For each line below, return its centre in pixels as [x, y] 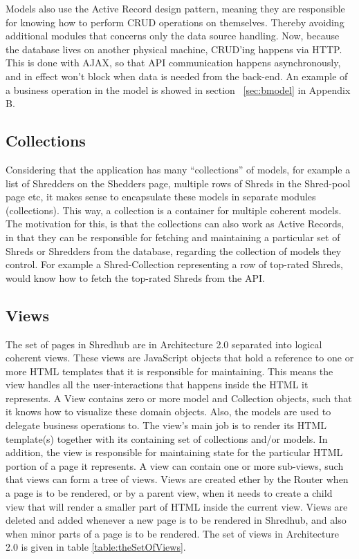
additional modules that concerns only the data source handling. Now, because [173, 36]
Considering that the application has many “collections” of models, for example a [178, 169]
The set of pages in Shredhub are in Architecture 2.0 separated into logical [164, 344]
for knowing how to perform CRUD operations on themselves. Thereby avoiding [175, 22]
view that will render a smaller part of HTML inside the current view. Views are [177, 506]
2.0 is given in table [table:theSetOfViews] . [96, 547]
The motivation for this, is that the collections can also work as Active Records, [175, 224]
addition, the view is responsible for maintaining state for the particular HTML [174, 452]
